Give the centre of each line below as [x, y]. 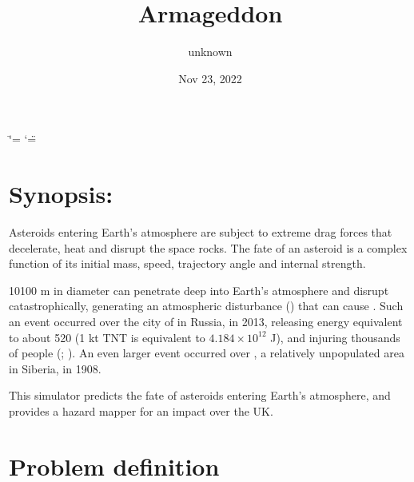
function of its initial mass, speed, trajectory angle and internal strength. [187, 263]
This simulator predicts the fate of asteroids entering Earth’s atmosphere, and [200, 395]
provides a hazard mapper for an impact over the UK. [141, 410]
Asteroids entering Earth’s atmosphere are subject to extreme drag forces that [201, 232]
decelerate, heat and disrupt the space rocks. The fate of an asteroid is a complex [208, 247]
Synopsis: [61, 194]
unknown [210, 52]
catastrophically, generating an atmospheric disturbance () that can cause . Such [206, 306]
